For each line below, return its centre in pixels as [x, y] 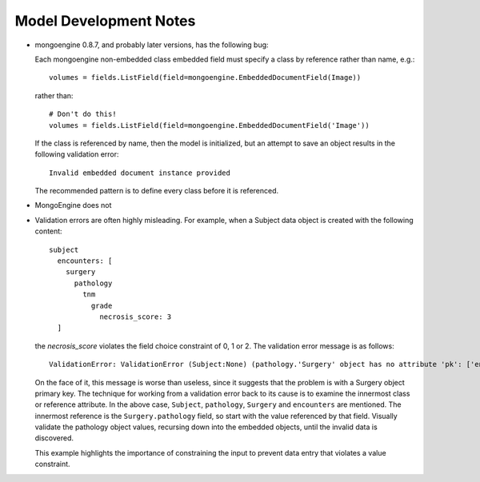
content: [49, 231]
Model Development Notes [105, 21]
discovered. [54, 438]
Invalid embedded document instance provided [140, 173]
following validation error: [77, 154]
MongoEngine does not [73, 205]
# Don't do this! [83, 114]
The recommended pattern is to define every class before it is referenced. [157, 191]
